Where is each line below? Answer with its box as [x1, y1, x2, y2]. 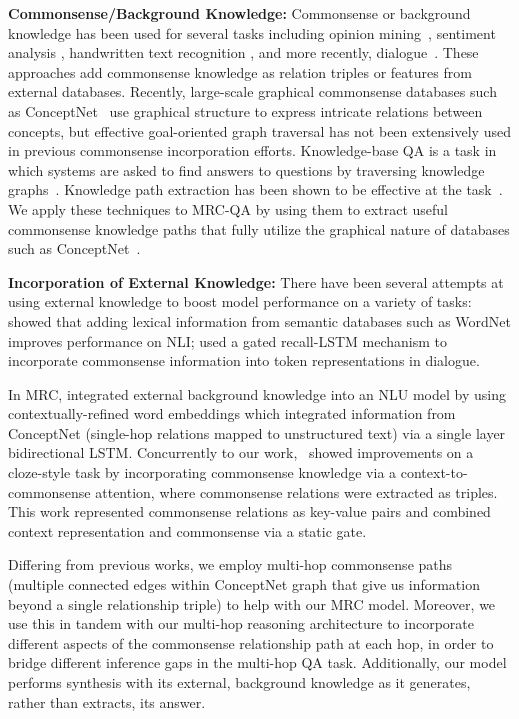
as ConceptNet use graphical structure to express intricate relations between [8, 100, 483, 121]
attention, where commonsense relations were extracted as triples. [95, 481, 498, 502]
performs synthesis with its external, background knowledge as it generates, [8, 672, 471, 692]
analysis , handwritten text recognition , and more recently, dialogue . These [8, 42, 479, 63]
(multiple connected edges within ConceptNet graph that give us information [8, 574, 480, 595]
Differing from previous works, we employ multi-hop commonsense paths [8, 554, 453, 575]
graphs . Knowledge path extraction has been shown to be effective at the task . [8, 179, 503, 200]
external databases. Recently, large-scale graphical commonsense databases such [8, 81, 497, 102]
